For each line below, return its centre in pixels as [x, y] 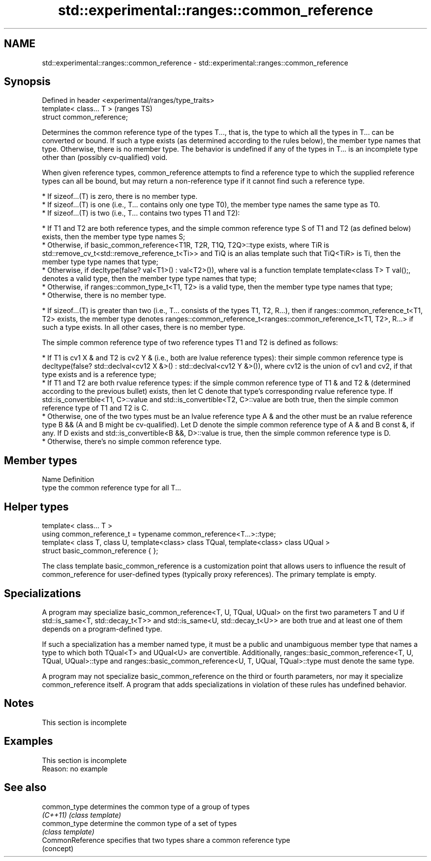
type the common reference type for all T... [111, 488]
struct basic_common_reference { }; [100, 551]
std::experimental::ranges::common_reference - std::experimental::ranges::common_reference [195, 63]
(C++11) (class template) [82, 815]
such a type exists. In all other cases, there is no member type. [144, 327]
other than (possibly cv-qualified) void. [105, 158]
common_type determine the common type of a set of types [139, 823]
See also [25, 788]
